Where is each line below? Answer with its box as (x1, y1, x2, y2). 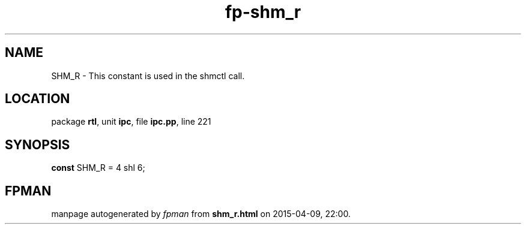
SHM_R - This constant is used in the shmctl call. (51, 70, 245, 81)
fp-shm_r (225, 2, 301, 22)
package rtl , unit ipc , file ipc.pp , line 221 (51, 116, 211, 127)
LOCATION (5, 91, 70, 107)
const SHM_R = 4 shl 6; (51, 162, 145, 173)
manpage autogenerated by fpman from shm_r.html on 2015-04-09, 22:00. (51, 209, 351, 219)
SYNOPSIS (5, 137, 70, 152)
